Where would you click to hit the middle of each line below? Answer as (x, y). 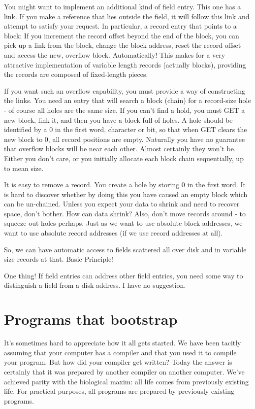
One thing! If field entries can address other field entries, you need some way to (124, 275)
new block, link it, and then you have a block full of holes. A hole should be (118, 119)
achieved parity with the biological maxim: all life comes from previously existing (126, 381)
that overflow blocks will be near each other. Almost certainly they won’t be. (120, 149)
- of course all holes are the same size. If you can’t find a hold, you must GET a (125, 110)
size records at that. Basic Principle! (59, 259)
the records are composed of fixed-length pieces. (76, 74)
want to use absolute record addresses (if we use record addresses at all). (113, 233)
